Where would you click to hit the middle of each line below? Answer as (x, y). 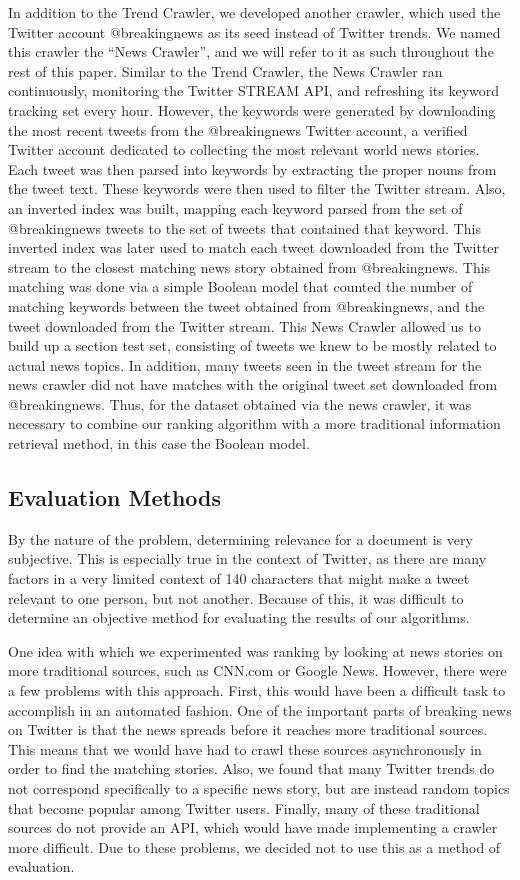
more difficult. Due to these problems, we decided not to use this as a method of (254, 846)
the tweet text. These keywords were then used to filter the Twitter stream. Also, (257, 188)
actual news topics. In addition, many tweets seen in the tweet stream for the (245, 364)
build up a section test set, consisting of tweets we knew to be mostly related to (252, 345)
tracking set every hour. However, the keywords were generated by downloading (252, 109)
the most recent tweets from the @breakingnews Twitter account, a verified (238, 129)
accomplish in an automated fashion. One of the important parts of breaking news (260, 709)
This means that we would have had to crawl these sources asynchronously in (245, 748)
